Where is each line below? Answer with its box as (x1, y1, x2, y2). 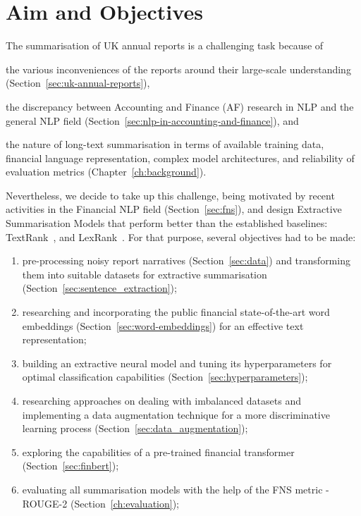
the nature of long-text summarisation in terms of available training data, (6, 137, 324, 152)
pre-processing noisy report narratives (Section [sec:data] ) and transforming (22, 253, 350, 268)
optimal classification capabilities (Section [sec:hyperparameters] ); (22, 369, 308, 384)
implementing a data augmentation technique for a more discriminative (22, 407, 330, 422)
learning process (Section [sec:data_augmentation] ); (22, 421, 248, 436)
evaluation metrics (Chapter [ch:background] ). (6, 164, 207, 179)
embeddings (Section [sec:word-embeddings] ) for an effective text (22, 318, 304, 333)
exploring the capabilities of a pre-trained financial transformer (22, 444, 295, 459)
